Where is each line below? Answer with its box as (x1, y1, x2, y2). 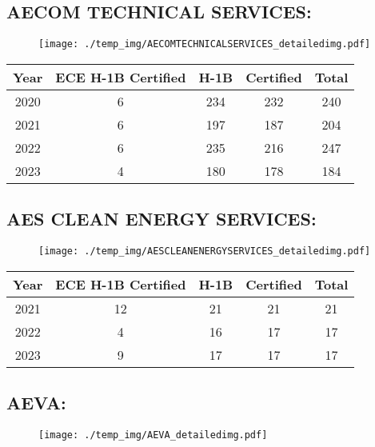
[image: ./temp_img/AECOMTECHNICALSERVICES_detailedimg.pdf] (38, 38, 371, 50)
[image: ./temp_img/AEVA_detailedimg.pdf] (38, 429, 268, 441)
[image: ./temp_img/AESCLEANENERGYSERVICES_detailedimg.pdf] (38, 245, 371, 257)
